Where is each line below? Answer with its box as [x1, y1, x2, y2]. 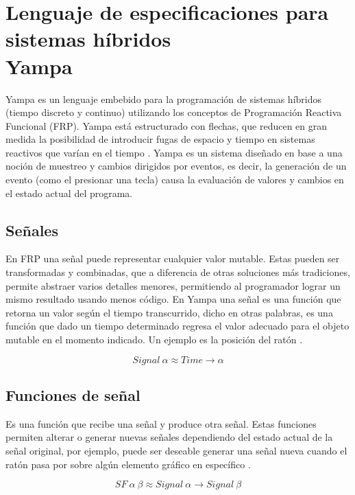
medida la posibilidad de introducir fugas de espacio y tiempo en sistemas [5, 132, 315, 146]
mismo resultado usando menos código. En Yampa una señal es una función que [5, 292, 341, 306]
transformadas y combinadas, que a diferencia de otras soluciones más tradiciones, [5, 265, 350, 279]
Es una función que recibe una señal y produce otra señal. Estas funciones [5, 416, 317, 430]
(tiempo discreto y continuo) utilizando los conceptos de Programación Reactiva [5, 105, 342, 119]
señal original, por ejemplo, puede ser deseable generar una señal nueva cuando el [5, 444, 347, 457]
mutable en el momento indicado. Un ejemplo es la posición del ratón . [5, 332, 303, 347]
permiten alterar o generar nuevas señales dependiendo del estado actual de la [5, 430, 333, 444]
